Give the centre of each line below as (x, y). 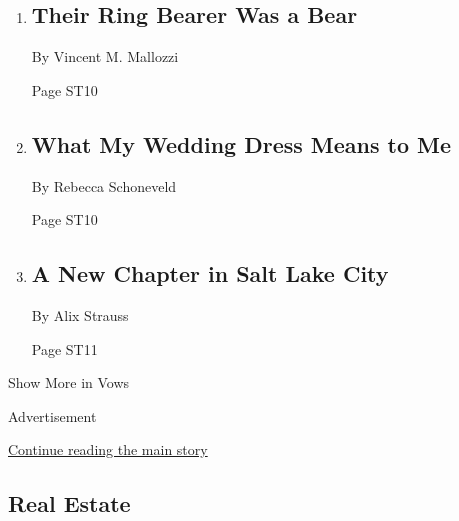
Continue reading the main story (108, 449)
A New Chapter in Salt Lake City (210, 273)
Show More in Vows (69, 382)
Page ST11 (64, 348)
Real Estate (69, 503)
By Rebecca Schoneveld (104, 185)
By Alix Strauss (80, 314)
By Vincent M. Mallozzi (105, 56)
